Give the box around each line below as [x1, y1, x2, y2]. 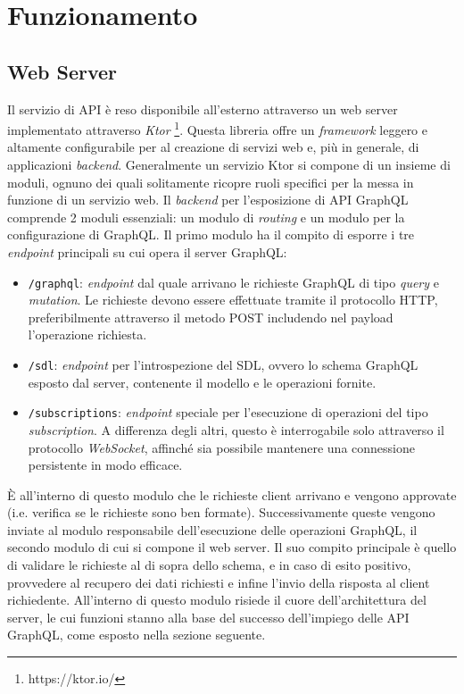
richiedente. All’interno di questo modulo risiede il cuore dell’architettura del [7, 590, 427, 609]
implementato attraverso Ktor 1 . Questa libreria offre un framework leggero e [7, 118, 427, 138]
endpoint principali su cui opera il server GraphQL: [7, 242, 287, 261]
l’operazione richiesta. [28, 325, 147, 344]
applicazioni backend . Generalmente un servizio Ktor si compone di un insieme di [7, 155, 451, 174]
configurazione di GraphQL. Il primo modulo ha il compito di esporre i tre [7, 225, 415, 244]
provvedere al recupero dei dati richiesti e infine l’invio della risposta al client [7, 573, 430, 591]
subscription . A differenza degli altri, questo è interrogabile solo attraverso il [28, 420, 444, 439]
